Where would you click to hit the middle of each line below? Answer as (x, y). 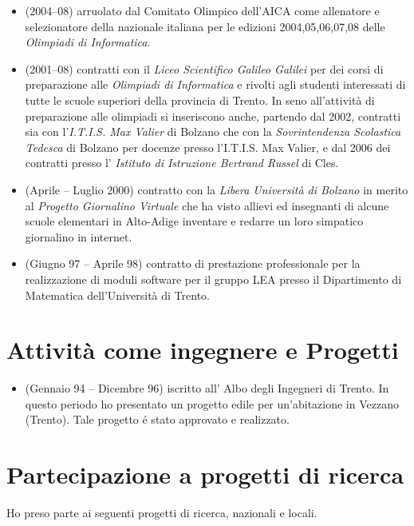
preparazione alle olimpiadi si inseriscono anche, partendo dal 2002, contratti (213, 116)
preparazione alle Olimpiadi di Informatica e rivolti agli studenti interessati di (215, 84)
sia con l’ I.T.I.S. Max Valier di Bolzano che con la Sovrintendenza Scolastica (213, 131)
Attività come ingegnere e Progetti (203, 350)
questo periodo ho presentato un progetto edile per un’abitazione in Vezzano (212, 403)
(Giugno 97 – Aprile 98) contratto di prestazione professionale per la (193, 263)
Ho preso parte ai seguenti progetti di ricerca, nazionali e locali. (162, 513)
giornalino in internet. (79, 236)
